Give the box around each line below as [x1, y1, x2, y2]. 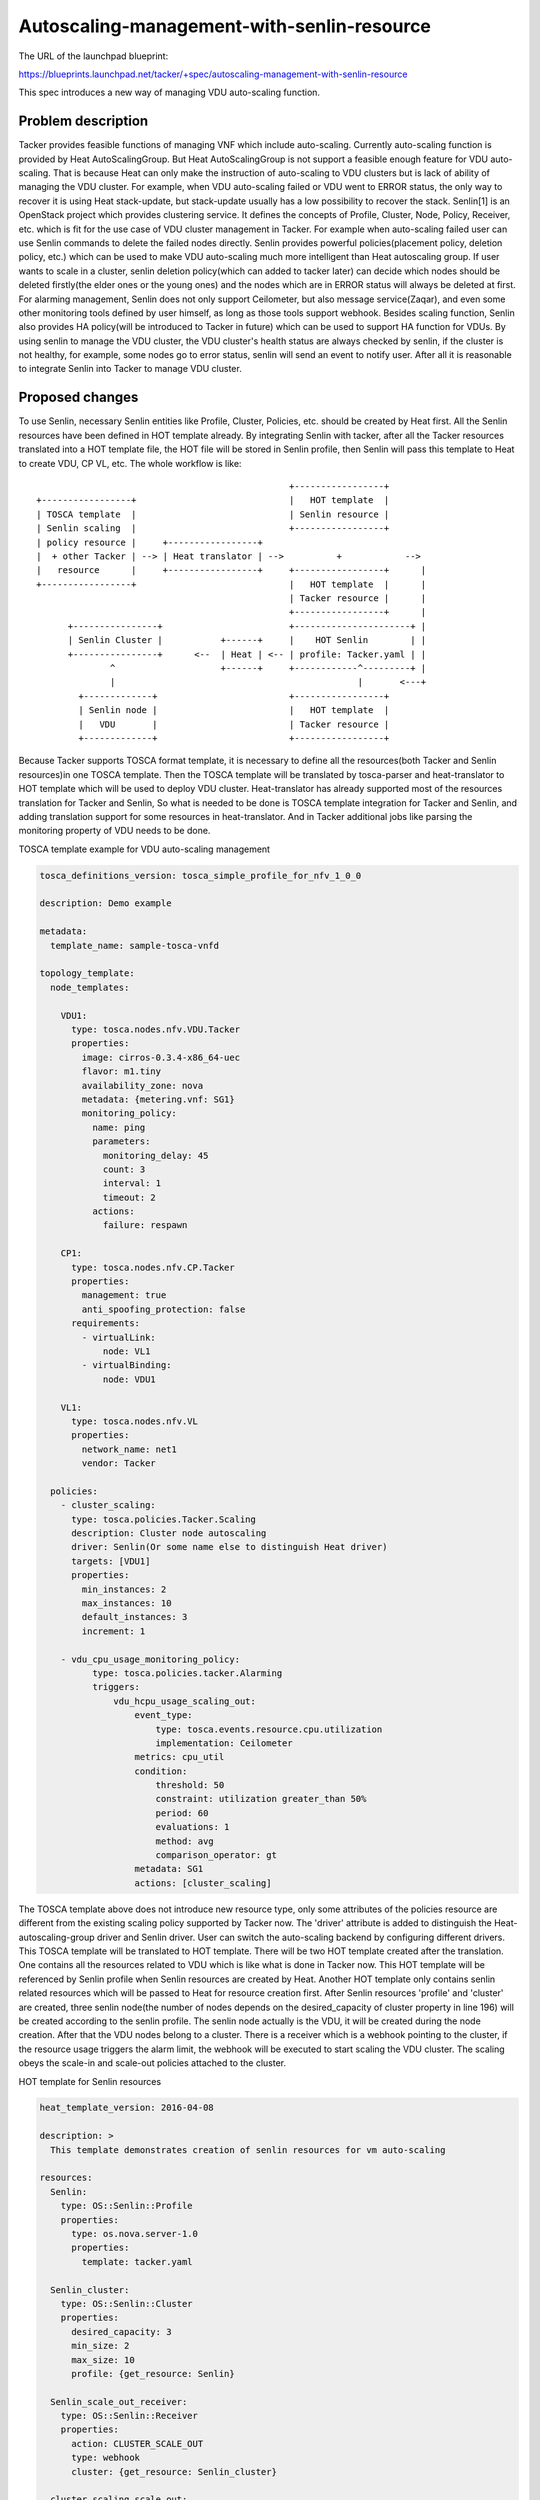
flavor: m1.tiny [81, 1066, 162, 1077]
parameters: [91, 1136, 151, 1147]
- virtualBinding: [81, 1360, 172, 1371]
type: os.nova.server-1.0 [71, 2228, 199, 2239]
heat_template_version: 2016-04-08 [39, 2102, 214, 2114]
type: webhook [71, 2452, 140, 2464]
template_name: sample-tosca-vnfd [50, 940, 220, 951]
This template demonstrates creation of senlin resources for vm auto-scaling [50, 2144, 446, 2155]
